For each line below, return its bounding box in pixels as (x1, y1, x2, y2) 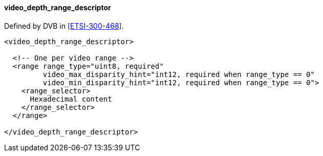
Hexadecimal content (30, 94, 112, 103)
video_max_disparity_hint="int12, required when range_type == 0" (42, 70, 315, 79)
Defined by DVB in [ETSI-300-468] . (4, 21, 124, 30)
